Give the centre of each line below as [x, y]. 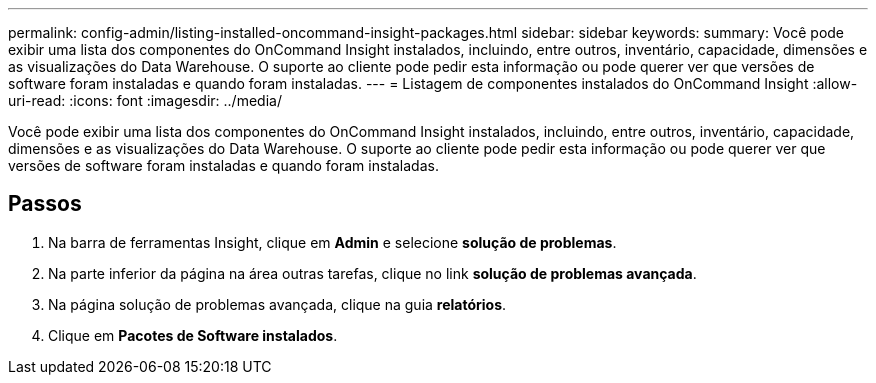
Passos [45, 204]
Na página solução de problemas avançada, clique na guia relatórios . [277, 304]
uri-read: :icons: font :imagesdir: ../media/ [145, 100]
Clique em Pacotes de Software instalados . [193, 335]
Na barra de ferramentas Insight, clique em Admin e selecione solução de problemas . [332, 242]
